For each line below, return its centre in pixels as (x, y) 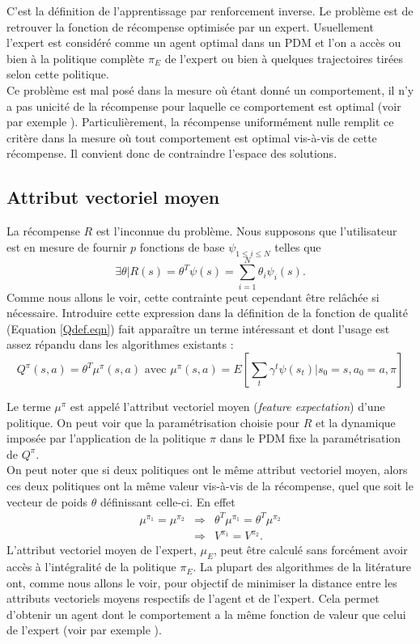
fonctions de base (182, 246)
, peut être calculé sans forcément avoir (310, 550)
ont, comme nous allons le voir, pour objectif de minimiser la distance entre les (202, 582)
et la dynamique (355, 422)
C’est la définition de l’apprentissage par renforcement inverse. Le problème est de (210, 11)
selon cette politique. (58, 74)
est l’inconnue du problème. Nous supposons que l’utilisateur (246, 231)
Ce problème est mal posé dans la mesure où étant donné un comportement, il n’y (210, 89)
